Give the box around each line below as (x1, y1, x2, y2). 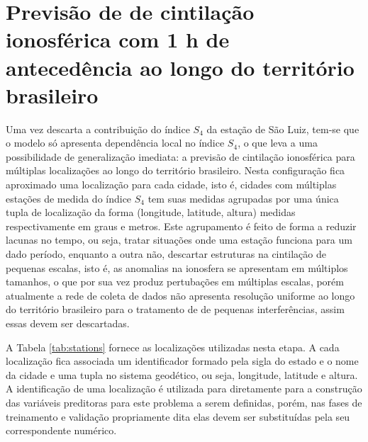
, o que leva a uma (238, 135, 318, 150)
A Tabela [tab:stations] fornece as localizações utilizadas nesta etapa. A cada (6, 339, 340, 354)
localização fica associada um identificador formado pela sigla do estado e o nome (6, 353, 359, 368)
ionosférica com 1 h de (6, 25, 230, 54)
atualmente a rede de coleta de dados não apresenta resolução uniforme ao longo (6, 288, 355, 302)
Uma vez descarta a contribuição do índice (6, 121, 190, 136)
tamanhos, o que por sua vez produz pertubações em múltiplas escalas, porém (6, 274, 344, 289)
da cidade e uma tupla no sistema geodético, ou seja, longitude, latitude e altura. (6, 367, 358, 382)
